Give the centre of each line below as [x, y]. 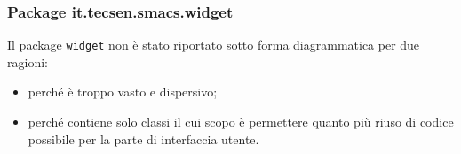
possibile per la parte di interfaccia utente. [143, 139]
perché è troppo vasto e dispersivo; [123, 92]
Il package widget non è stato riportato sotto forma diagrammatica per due [214, 45]
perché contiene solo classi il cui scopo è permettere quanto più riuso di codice [241, 122]
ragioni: [28, 62]
